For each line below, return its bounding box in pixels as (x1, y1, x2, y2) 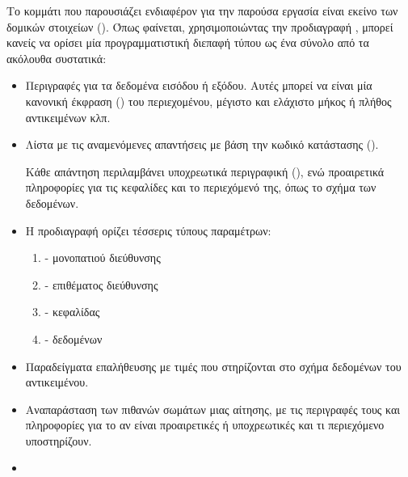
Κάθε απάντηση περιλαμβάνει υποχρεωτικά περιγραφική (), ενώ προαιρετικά (25, 163, 385, 179)
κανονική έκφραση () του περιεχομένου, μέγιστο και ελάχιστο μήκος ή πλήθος (25, 92, 392, 109)
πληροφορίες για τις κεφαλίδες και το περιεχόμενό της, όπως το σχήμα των (25, 179, 376, 196)
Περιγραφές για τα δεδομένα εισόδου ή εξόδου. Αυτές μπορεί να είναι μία (25, 77, 372, 94)
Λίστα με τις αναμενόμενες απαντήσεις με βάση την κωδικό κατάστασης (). (25, 136, 379, 153)
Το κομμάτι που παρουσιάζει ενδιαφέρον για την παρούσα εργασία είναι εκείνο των (6, 2, 398, 19)
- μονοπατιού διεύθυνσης (44, 249, 161, 266)
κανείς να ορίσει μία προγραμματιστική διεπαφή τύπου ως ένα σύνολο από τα (6, 34, 369, 51)
